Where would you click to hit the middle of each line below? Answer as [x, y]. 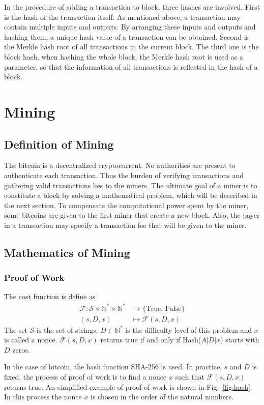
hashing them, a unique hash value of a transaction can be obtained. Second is [127, 36]
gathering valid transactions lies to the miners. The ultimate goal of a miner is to [131, 185]
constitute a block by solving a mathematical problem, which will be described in [131, 195]
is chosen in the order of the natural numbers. [162, 397]
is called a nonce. [31, 340]
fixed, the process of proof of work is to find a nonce [85, 377]
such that [190, 377]
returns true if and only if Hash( [151, 340]
